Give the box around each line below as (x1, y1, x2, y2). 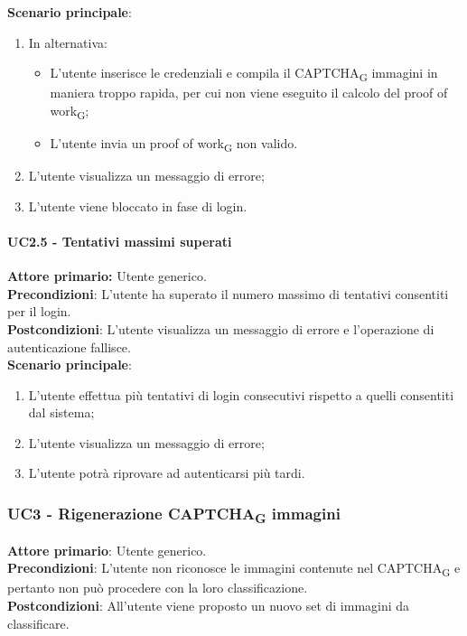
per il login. (7, 302, 71, 321)
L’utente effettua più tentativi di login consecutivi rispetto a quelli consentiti (28, 385, 454, 404)
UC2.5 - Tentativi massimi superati (7, 231, 232, 250)
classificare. (7, 613, 70, 632)
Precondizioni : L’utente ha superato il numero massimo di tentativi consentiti (7, 284, 449, 303)
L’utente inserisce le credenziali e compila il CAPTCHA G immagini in (50, 63, 438, 84)
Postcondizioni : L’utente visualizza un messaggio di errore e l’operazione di (7, 319, 434, 338)
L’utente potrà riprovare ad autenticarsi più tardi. (28, 463, 305, 482)
